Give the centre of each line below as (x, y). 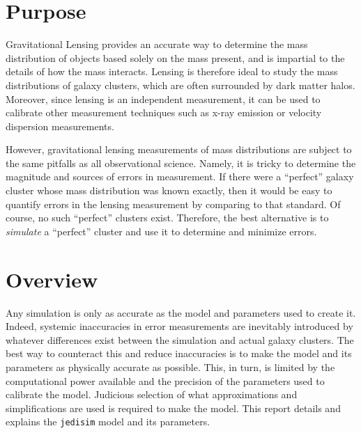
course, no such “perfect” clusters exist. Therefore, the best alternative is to (167, 218)
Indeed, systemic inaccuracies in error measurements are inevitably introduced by (179, 326)
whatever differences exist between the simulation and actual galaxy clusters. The (180, 339)
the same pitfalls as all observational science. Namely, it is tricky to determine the (181, 163)
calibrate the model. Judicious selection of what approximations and (152, 394)
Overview (52, 279)
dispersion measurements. (60, 126)
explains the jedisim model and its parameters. (108, 422)
